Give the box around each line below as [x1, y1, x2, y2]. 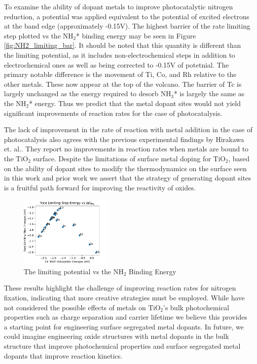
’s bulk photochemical [163, 302, 229, 312]
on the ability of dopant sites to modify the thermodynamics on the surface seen [4, 163, 247, 173]
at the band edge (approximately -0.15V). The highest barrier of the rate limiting [4, 21, 251, 31]
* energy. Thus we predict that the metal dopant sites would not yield [29, 98, 241, 108]
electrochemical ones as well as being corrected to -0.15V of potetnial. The [4, 59, 229, 70]
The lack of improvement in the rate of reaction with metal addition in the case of [4, 124, 253, 135]
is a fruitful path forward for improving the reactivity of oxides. [4, 182, 196, 192]
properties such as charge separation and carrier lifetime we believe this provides [4, 312, 248, 322]
